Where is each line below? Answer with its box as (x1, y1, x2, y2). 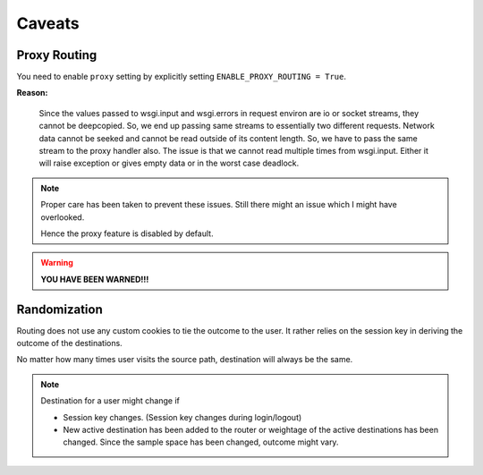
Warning (40, 258, 73, 268)
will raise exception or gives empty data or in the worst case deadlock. (38, 157, 300, 169)
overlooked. (40, 211, 85, 223)
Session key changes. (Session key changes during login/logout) (63, 411, 302, 422)
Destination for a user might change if (40, 395, 181, 406)
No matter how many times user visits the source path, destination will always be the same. (16, 354, 353, 365)
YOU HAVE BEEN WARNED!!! (40, 274, 149, 284)
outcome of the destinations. (16, 338, 123, 349)
